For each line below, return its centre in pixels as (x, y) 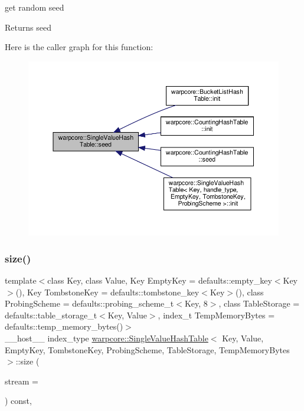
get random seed (35, 7)
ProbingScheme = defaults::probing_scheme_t (89, 303)
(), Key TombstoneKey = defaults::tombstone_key (107, 292)
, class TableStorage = (259, 303)
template (21, 280)
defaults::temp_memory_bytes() (64, 326)
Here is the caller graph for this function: (79, 47)
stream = (22, 381)
